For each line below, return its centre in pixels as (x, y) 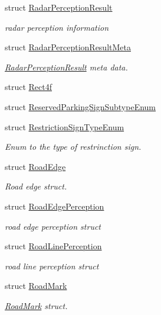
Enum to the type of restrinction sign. (73, 147)
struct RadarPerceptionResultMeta (68, 47)
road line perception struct (52, 266)
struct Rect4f (29, 87)
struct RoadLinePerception (53, 246)
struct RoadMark (36, 286)
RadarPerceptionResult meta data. (66, 67)
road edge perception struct (53, 226)
